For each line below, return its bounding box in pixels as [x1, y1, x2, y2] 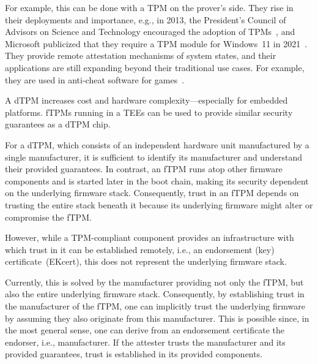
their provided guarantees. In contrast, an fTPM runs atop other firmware [5, 162, 283, 175]
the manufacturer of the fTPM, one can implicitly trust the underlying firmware [5, 300, 305, 313]
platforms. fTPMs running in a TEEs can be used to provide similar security [5, 105, 293, 118]
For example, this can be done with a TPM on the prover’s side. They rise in [5, 1, 294, 13]
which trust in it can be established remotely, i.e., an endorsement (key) [5, 243, 275, 256]
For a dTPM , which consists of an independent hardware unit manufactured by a [5, 138, 309, 151]
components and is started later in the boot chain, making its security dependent [5, 174, 309, 187]
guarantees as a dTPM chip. [5, 118, 111, 131]
